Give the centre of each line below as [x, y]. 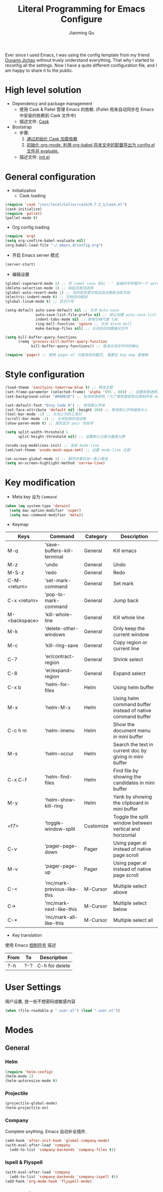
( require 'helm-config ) [29, 1072]
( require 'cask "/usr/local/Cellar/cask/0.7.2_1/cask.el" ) [66, 204]
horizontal [125, 835]
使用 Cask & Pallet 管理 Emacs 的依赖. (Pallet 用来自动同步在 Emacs [87, 109]
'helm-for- [57, 684]
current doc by [130, 751]
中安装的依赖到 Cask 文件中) [48, 115]
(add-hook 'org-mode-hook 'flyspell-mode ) [49, 1182]
